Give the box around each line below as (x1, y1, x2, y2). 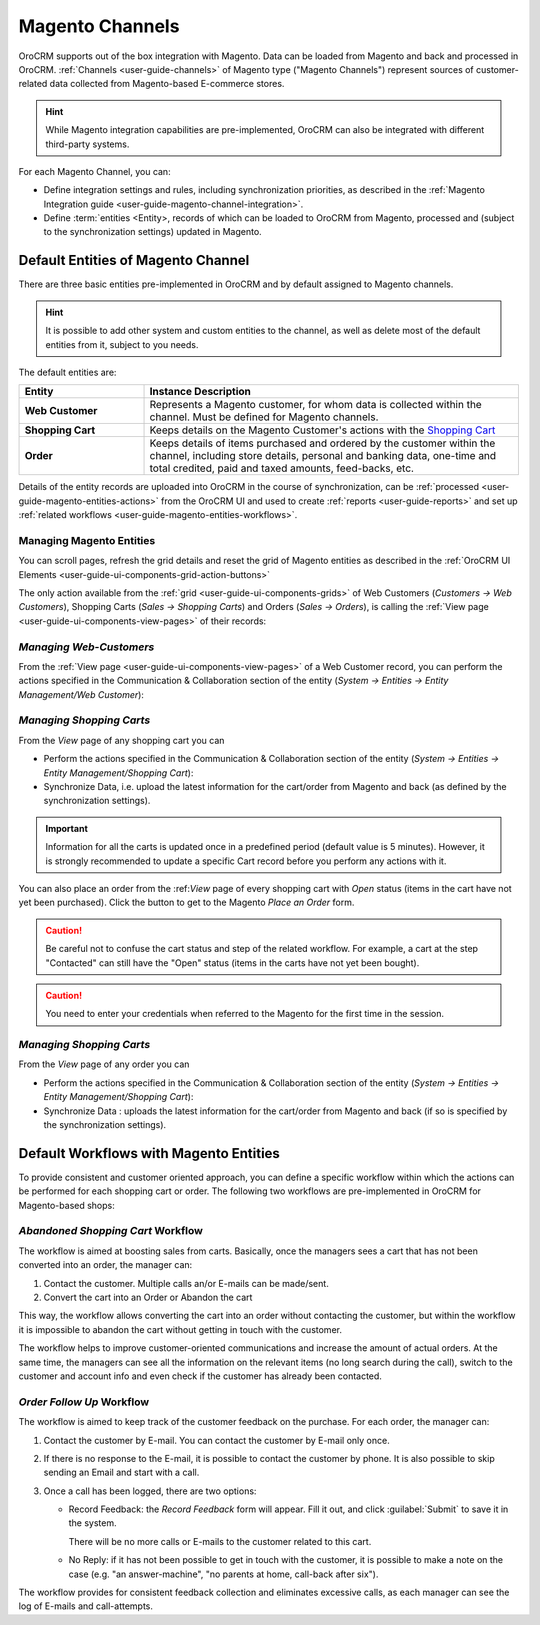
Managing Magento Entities (18, 533, 156, 547)
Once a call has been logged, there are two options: (43, 1485, 257, 1497)
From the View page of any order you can (18, 1058, 190, 1070)
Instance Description (149, 385, 252, 399)
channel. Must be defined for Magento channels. (149, 410, 379, 424)
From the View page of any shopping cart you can (18, 734, 225, 746)
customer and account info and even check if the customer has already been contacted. (18, 1370, 382, 1382)
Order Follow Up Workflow (18, 1395, 150, 1409)
